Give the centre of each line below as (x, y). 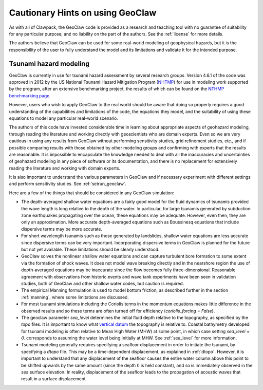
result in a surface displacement (54, 379)
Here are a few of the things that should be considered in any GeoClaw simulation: (92, 193)
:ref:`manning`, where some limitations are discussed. (75, 297)
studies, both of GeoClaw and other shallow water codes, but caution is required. (103, 283)
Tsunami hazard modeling (49, 64)
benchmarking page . (30, 95)
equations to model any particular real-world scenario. (64, 118)
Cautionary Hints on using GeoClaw (83, 13)
